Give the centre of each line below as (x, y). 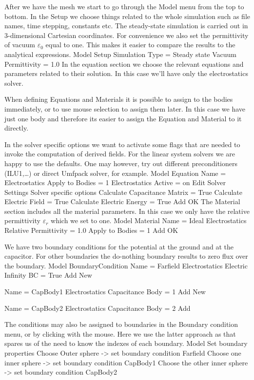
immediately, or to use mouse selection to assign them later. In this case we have (125, 108)
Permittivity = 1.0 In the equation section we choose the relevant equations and (124, 64)
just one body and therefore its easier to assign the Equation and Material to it (123, 118)
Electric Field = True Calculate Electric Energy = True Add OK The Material (122, 201)
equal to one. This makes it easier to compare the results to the (140, 45)
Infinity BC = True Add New (48, 275)
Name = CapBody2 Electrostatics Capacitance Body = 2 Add (98, 308)
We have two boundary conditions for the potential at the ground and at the (119, 246)
